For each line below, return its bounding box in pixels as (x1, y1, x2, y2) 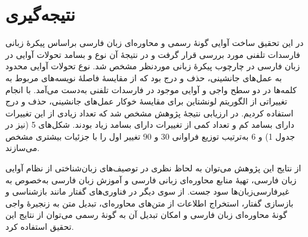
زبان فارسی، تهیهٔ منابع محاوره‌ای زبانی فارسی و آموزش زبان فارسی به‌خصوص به (5, 173, 297, 186)
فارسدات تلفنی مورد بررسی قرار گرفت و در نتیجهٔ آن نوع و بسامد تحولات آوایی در (5, 48, 300, 60)
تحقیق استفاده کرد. (5, 220, 74, 233)
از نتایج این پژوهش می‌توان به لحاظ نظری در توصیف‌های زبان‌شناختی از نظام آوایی (5, 162, 301, 174)
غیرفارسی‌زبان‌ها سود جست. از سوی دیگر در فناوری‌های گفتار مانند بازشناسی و (5, 185, 289, 198)
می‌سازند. (5, 141, 40, 154)
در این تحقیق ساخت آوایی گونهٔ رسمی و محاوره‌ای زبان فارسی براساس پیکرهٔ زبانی (5, 36, 304, 49)
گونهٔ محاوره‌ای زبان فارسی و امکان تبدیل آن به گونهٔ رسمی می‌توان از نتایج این (5, 208, 287, 221)
